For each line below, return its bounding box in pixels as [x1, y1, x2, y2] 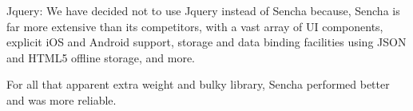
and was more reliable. [6, 91, 117, 108]
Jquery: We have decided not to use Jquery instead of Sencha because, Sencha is [6, 2, 400, 18]
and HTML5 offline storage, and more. [6, 49, 196, 65]
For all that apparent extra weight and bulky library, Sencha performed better [6, 76, 390, 93]
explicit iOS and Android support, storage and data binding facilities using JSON [6, 34, 407, 50]
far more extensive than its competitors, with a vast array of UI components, [6, 18, 383, 34]
